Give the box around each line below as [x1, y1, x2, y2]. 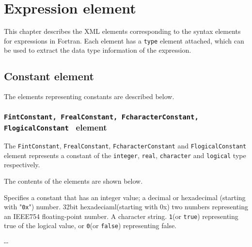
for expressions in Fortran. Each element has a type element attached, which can [4, 35, 244, 45]
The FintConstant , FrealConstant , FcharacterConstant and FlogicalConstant [4, 141, 247, 151]
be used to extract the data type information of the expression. [4, 45, 191, 55]
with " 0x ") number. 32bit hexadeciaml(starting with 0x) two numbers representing [4, 202, 248, 212]
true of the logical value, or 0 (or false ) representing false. [4, 220, 177, 231]
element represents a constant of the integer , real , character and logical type [4, 150, 246, 160]
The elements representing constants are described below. [4, 91, 174, 102]
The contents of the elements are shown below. [4, 175, 143, 186]
